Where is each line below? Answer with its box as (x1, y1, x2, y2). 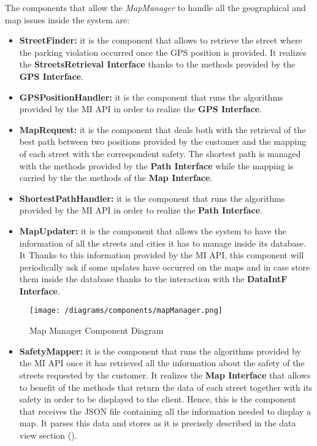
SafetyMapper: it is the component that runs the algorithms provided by (19, 344, 301, 357)
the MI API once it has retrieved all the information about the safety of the (19, 356, 305, 369)
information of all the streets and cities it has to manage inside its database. (19, 236, 307, 249)
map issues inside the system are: (5, 13, 130, 26)
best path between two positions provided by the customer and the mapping (19, 135, 307, 148)
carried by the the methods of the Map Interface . (19, 171, 213, 184)
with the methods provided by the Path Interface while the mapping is (19, 159, 294, 172)
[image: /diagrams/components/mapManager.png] (29, 306, 223, 315)
